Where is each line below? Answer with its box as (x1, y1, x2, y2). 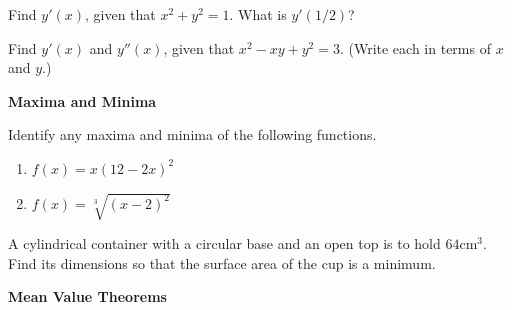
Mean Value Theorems (8, 286, 167, 307)
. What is (229, 4, 287, 24)
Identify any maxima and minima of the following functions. (8, 124, 377, 145)
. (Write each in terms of (339, 37, 491, 58)
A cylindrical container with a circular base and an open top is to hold (8, 233, 441, 254)
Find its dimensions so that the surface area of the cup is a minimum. (8, 252, 436, 273)
